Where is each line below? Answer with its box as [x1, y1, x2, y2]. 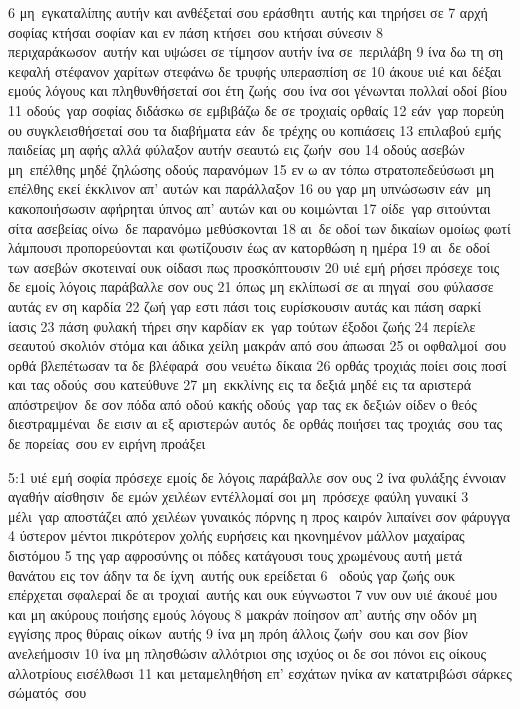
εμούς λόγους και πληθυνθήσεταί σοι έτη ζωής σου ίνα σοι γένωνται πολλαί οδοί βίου [8, 80, 507, 101]
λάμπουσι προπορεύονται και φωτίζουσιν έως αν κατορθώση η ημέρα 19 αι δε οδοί [8, 237, 491, 258]
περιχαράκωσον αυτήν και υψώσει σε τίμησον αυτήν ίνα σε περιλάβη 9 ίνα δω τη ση [8, 41, 504, 62]
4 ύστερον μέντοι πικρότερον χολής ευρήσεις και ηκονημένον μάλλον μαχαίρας [8, 525, 465, 546]
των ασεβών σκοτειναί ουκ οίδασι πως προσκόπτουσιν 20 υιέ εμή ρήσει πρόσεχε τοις [8, 256, 500, 277]
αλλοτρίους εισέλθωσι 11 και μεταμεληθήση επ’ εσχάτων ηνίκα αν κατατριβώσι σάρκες [8, 662, 512, 683]
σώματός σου [8, 682, 87, 703]
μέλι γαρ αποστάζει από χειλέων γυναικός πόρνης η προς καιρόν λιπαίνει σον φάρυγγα [8, 505, 511, 526]
